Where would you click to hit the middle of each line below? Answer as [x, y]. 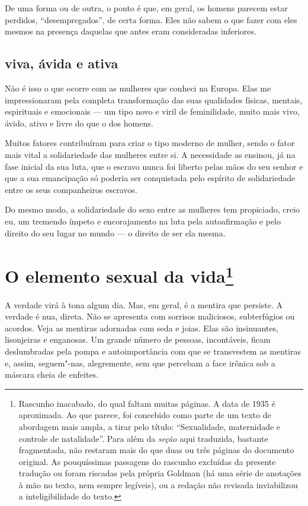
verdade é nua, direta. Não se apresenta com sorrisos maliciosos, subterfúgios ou [150, 316]
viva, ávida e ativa [62, 63]
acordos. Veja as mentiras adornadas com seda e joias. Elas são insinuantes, [142, 328]
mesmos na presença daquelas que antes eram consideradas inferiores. [131, 31]
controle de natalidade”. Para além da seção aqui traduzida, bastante [143, 438]
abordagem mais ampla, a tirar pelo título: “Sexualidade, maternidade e [150, 426]
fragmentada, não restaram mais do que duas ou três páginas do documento [156, 450]
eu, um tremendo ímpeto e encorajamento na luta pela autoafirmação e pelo [143, 221]
